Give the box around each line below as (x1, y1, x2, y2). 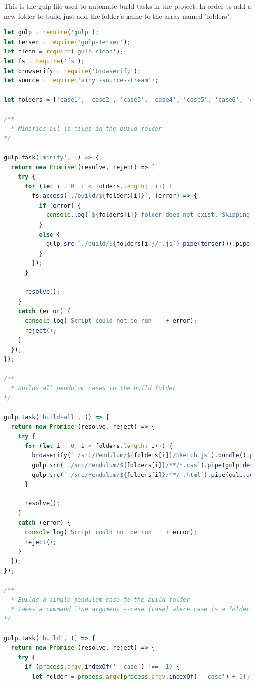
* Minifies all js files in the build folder (11, 125, 162, 132)
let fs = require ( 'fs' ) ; (4, 57, 85, 65)
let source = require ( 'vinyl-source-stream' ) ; (4, 77, 159, 84)
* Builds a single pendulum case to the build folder (11, 596, 190, 604)
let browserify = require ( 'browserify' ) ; (4, 67, 141, 75)
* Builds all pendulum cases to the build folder (11, 385, 176, 392)
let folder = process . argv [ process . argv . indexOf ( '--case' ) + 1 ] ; (32, 673, 250, 680)
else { (39, 231, 60, 238)
